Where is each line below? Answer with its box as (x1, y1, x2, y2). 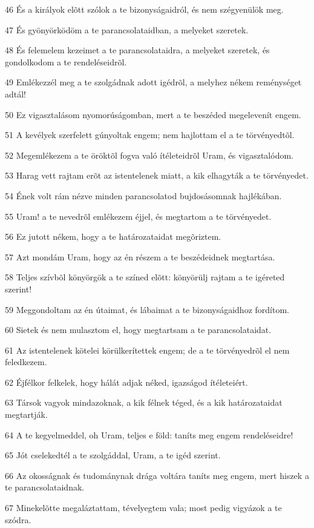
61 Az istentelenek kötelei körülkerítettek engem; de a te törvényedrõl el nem (5, 343, 290, 356)
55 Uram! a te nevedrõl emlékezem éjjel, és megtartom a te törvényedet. (5, 210, 272, 222)
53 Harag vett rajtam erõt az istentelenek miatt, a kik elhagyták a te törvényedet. (5, 169, 309, 182)
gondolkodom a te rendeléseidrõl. (5, 55, 127, 68)
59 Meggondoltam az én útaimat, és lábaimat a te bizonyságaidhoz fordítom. (5, 303, 289, 315)
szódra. (5, 513, 31, 526)
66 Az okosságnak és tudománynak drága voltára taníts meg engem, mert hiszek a (5, 469, 309, 481)
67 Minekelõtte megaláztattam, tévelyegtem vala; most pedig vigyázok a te (5, 501, 282, 514)
